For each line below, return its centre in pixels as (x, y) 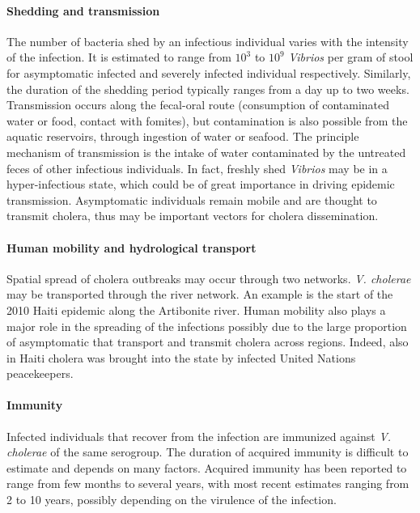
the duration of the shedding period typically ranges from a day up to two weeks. (208, 89)
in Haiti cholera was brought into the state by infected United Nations (181, 357)
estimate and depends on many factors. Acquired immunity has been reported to (207, 467)
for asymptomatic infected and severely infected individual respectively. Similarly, (209, 72)
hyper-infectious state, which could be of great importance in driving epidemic (201, 184)
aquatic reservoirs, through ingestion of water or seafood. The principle (183, 136)
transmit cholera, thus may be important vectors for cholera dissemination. (193, 216)
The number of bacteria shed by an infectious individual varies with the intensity (208, 41)
